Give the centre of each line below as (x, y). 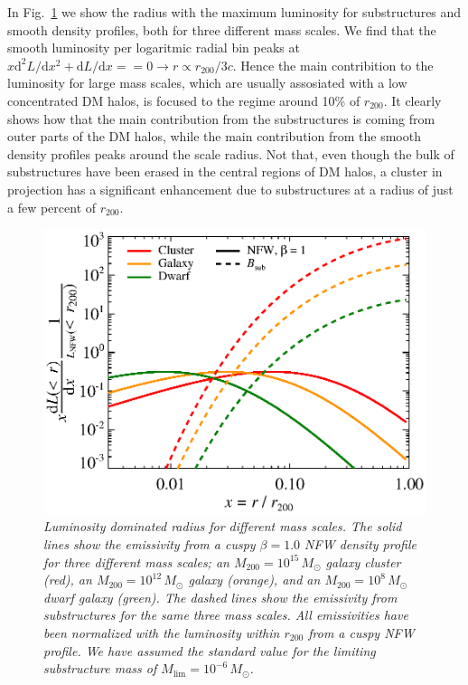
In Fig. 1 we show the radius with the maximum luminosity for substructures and (234, 12)
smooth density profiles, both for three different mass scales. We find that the (222, 29)
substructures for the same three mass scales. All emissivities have (226, 615)
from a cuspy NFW (361, 632)
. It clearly (412, 100)
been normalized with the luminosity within (162, 632)
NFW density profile (361, 543)
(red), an (68, 580)
